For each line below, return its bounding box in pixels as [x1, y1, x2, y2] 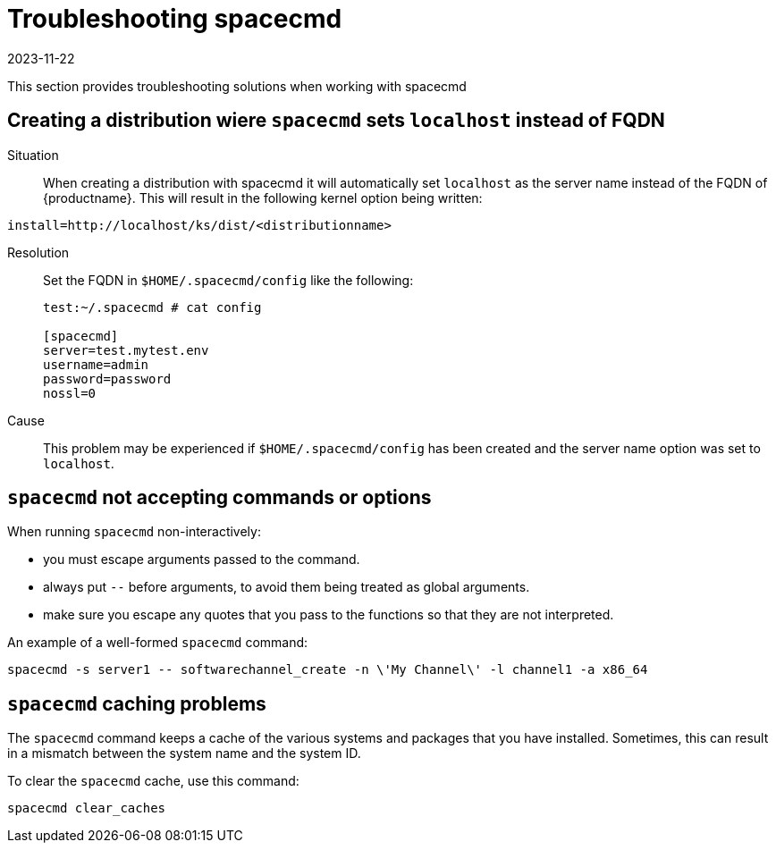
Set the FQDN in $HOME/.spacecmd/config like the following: [43, 272, 414, 288]
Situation [7, 147, 59, 163]
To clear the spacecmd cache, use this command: [7, 773, 299, 789]
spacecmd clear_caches [7, 801, 166, 816]
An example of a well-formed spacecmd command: [7, 635, 308, 651]
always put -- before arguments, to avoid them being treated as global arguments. [43, 579, 530, 595]
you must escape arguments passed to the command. [43, 551, 360, 568]
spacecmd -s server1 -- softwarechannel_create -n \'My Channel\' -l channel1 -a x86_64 [7, 662, 648, 677]
